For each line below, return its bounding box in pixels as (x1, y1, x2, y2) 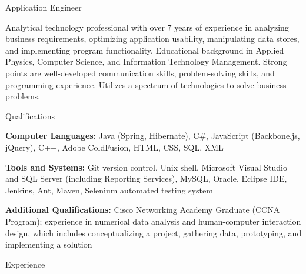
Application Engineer (5, 1, 82, 13)
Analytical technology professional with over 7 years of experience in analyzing (5, 21, 289, 33)
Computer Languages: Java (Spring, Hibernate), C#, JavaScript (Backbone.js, (5, 129, 300, 142)
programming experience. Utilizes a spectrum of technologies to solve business (5, 78, 287, 91)
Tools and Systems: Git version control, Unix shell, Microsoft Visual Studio (5, 161, 287, 173)
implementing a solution (5, 238, 92, 250)
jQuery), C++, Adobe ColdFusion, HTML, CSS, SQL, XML (5, 141, 224, 153)
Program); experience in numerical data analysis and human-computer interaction (5, 215, 301, 227)
